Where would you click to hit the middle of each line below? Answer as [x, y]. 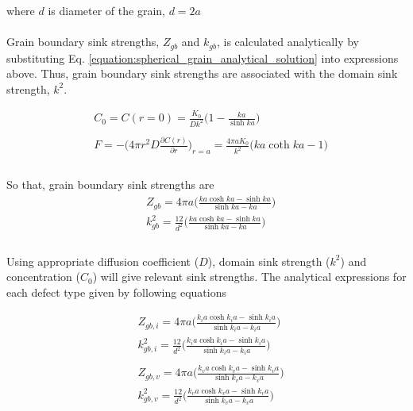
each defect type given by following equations [116, 292]
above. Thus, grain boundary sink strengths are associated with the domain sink [202, 73]
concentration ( [43, 277]
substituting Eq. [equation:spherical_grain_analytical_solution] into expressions [203, 58]
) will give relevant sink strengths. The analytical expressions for [249, 277]
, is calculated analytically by [288, 42]
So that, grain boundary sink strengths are [110, 184]
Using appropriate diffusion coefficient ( [103, 261]
